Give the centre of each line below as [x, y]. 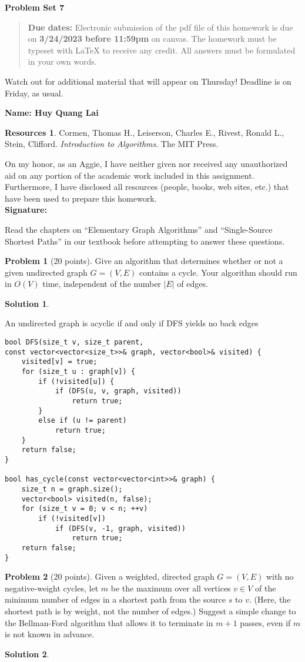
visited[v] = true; [59, 362]
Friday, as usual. [34, 93]
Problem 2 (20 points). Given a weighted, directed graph [110, 576]
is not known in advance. [50, 634]
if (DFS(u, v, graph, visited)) [118, 391]
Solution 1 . [27, 303]
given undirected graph [46, 272]
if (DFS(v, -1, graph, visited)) [120, 528]
